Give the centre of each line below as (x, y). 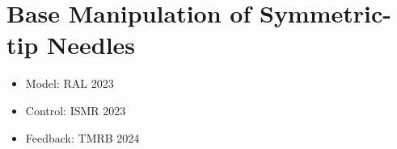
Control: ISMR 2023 (76, 110)
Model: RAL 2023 (70, 83)
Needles (91, 45)
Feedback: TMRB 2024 (82, 137)
